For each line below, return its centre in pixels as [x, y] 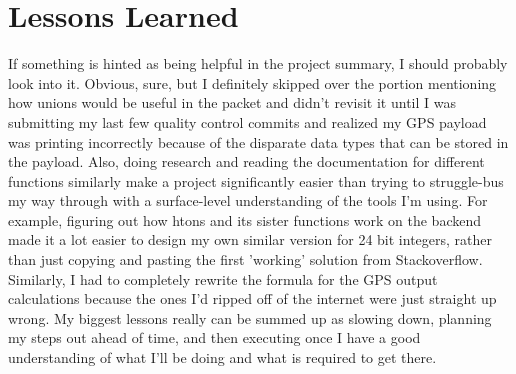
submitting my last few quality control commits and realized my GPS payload [247, 121]
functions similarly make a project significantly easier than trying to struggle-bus [256, 180]
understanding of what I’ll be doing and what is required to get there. [222, 357]
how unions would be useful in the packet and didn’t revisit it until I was [232, 102]
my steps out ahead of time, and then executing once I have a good [214, 337]
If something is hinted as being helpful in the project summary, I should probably [258, 63]
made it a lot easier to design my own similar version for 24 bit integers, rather [250, 239]
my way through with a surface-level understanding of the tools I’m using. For [248, 200]
